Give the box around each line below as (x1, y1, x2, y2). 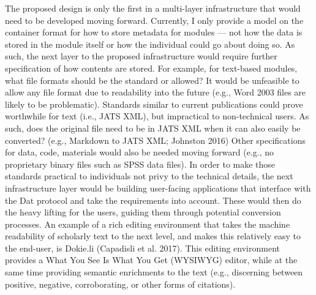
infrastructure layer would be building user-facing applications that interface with (5, 181, 311, 194)
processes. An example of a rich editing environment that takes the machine (5, 217, 290, 230)
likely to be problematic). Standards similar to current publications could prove (5, 97, 303, 110)
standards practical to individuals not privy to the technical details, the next (5, 170, 293, 182)
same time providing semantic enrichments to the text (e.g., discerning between (5, 266, 303, 278)
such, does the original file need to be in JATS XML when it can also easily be (5, 121, 301, 134)
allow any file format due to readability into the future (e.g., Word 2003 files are (5, 86, 306, 99)
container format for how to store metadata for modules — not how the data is (5, 26, 303, 39)
